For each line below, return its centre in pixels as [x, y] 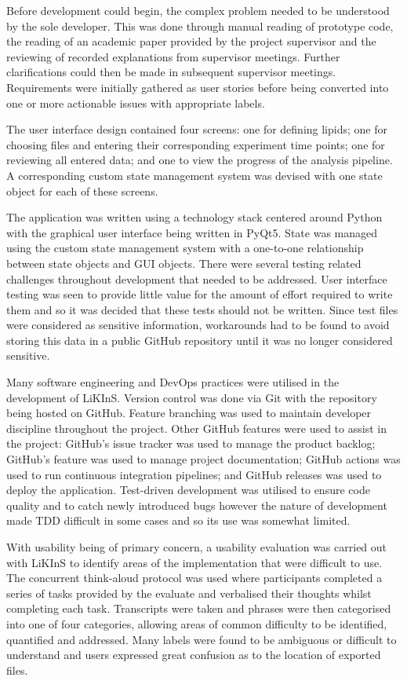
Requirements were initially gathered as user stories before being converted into [198, 87]
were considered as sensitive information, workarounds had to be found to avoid [198, 325]
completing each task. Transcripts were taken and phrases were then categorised [199, 608]
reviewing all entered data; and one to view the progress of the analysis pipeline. [200, 160]
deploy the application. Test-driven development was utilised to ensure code [188, 490]
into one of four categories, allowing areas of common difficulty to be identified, [197, 623]
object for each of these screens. [82, 190]
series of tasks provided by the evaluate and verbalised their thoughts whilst [189, 593]
